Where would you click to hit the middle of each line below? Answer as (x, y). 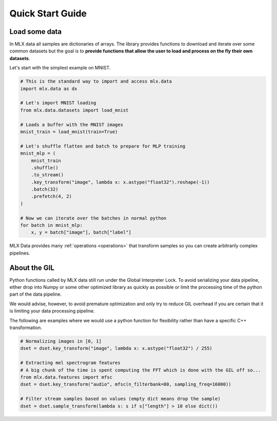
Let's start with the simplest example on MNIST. (60, 68)
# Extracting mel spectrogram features (70, 363)
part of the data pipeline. (35, 294)
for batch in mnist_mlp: (52, 225)
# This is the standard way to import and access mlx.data (96, 81)
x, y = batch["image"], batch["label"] (81, 232)
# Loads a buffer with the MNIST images (72, 124)
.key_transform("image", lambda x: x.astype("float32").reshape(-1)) (120, 182)
